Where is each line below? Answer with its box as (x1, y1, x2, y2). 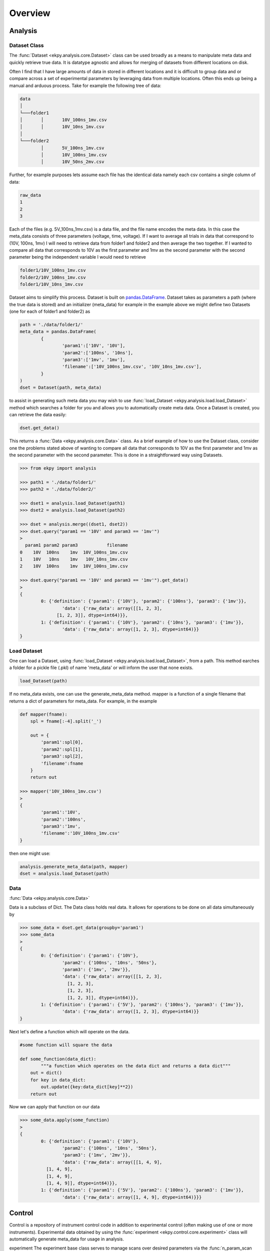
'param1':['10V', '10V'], (61, 343, 125, 349)
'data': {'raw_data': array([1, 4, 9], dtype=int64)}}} (61, 1194, 202, 1200)
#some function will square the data (19, 1042, 112, 1048)
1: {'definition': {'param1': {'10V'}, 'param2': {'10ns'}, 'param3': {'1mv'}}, (40, 619, 244, 625)
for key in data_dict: (30, 1077, 86, 1083)
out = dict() (30, 1070, 62, 1076)
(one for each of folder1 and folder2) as (9, 308, 90, 314)
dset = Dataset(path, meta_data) (19, 385, 102, 390)
